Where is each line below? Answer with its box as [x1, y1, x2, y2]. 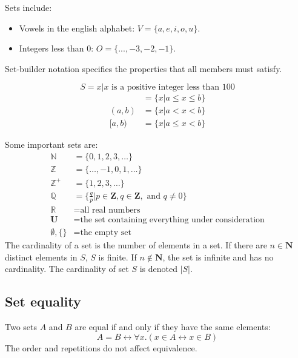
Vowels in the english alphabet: [19, 21, 135, 34]
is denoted [139, 262, 177, 275]
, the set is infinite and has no [162, 250, 274, 263]
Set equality [5, 292, 81, 311]
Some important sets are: [5, 138, 98, 151]
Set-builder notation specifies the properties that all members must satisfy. [5, 62, 282, 75]
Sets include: [5, 1, 52, 13]
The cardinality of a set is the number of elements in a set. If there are [5, 238, 267, 251]
